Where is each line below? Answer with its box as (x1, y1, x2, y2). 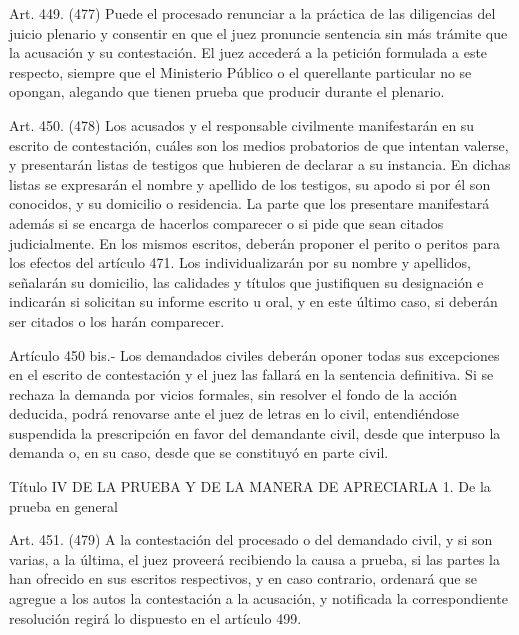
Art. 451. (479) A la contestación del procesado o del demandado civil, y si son (9, 529, 493, 550)
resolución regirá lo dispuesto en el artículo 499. (9, 607, 302, 628)
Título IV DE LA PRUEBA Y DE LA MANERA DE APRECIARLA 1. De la (9, 476, 491, 497)
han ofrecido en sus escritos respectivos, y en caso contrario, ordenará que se (9, 568, 477, 589)
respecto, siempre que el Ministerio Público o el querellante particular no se (9, 61, 472, 82)
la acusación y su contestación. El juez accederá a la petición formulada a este (9, 42, 488, 63)
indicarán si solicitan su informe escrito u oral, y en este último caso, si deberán (9, 291, 498, 312)
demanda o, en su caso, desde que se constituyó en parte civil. (9, 442, 389, 463)
